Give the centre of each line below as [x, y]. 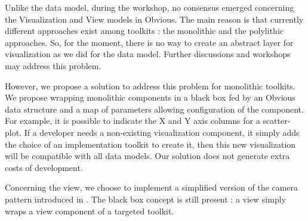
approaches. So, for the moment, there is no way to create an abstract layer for [149, 42]
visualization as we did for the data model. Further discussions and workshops [148, 54]
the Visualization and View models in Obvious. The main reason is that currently [154, 19]
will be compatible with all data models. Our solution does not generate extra [147, 156]
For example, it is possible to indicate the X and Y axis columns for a [133, 121]
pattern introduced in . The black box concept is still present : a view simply [145, 199]
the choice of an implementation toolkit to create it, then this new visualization [150, 144]
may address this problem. [53, 65]
